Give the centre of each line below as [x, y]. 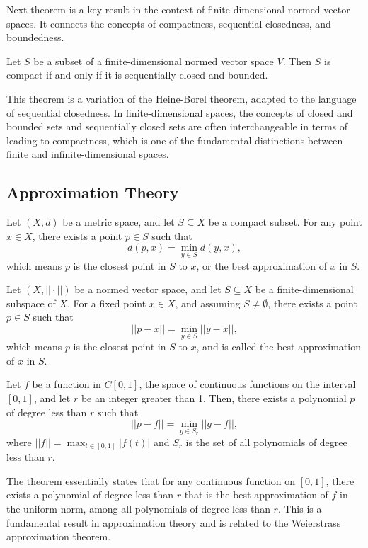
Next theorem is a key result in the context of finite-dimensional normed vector [178, 9]
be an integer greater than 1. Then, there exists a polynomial [214, 398]
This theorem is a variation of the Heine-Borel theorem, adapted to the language [182, 98]
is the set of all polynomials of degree [266, 441]
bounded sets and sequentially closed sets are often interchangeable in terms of [177, 126]
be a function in [67, 384]
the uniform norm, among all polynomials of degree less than [138, 509]
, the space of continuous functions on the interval [247, 384]
